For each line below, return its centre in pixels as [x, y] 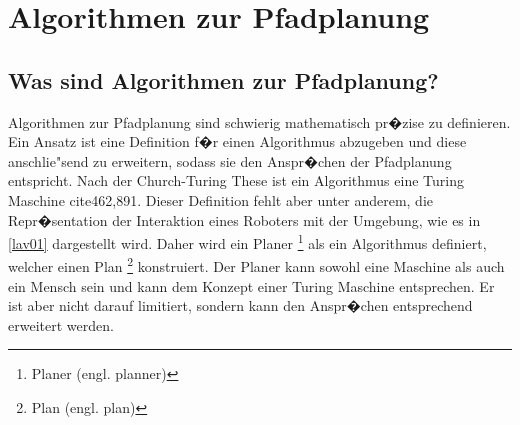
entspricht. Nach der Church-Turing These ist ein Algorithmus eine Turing [236, 180]
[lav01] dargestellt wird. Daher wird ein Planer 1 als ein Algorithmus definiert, [247, 241]
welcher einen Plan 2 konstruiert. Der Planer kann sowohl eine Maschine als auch [256, 265]
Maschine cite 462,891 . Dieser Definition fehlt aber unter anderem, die [221, 199]
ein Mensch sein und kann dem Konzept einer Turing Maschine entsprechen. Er [251, 285]
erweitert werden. [61, 324]
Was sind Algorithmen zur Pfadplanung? [223, 79]
